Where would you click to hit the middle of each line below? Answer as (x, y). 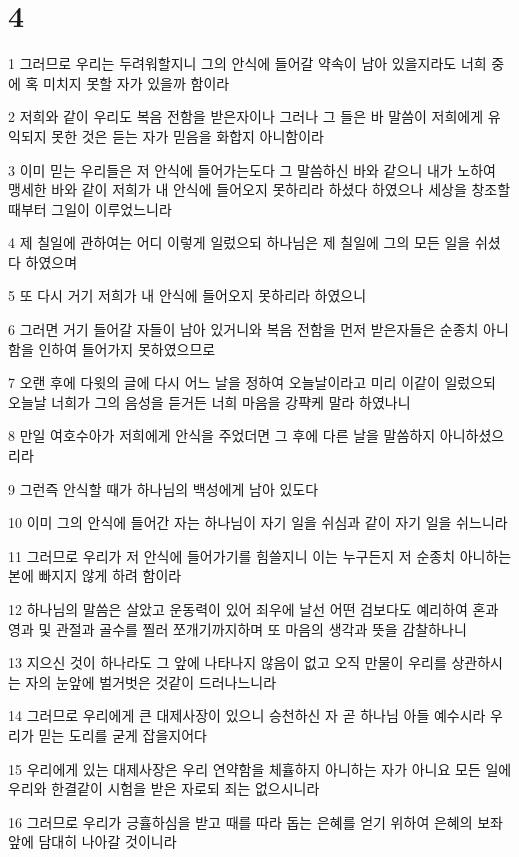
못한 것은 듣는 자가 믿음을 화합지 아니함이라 (187, 135)
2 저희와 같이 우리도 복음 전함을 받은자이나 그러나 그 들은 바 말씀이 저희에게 (246, 116)
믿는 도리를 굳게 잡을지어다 (122, 734)
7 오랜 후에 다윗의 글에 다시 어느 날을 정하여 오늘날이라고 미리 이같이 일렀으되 (252, 382)
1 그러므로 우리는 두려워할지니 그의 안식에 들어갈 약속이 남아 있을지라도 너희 (247, 63)
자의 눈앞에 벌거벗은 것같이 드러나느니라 (151, 681)
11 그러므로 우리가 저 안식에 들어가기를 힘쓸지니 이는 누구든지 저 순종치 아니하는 (260, 555)
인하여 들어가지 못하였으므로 (127, 348)
